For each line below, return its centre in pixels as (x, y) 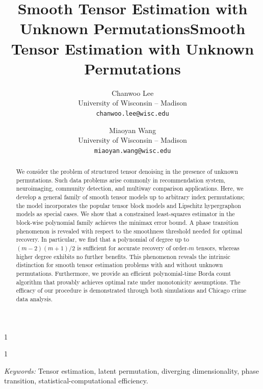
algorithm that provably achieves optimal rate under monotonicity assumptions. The (128, 282)
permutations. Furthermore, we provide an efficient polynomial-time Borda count (124, 274)
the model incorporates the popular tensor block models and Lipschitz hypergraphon (128, 205)
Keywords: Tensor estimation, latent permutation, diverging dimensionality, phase (132, 370)
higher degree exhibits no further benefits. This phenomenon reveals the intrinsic (123, 256)
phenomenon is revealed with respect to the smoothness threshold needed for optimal (129, 231)
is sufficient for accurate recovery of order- (133, 248)
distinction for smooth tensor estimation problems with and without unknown (120, 265)
